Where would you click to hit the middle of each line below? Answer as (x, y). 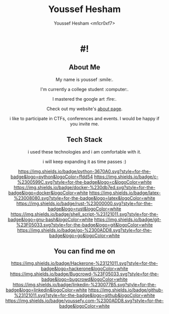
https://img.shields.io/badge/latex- (125, 193)
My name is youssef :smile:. (84, 80)
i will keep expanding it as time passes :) (84, 162)
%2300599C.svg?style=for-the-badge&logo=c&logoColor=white (84, 182)
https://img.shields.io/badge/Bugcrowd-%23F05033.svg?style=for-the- (84, 274)
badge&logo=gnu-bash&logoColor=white (50, 219)
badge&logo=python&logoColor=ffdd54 (52, 177)
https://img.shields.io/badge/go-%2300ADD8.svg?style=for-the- (84, 230)
